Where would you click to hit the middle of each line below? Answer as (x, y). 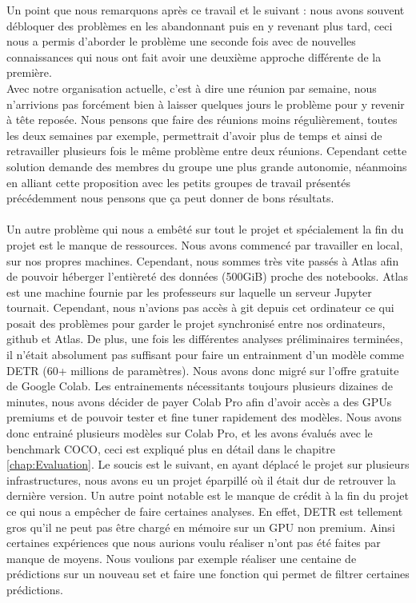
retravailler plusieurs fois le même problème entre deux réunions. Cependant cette (207, 151)
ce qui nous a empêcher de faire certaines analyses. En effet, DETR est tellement (205, 511)
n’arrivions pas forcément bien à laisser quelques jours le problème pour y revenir (206, 104)
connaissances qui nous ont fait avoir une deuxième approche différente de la (194, 56)
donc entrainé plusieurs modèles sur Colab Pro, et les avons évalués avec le (190, 433)
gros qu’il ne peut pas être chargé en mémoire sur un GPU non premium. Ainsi (201, 527)
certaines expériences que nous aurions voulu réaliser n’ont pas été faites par (194, 543)
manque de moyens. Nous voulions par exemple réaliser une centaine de (182, 558)
